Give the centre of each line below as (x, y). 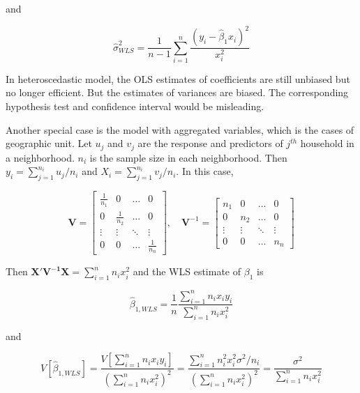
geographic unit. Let (49, 143)
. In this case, (205, 171)
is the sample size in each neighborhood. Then (188, 157)
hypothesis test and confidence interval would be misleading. (135, 106)
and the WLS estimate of (187, 271)
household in (327, 143)
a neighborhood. (40, 157)
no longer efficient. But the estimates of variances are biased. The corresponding (177, 92)
